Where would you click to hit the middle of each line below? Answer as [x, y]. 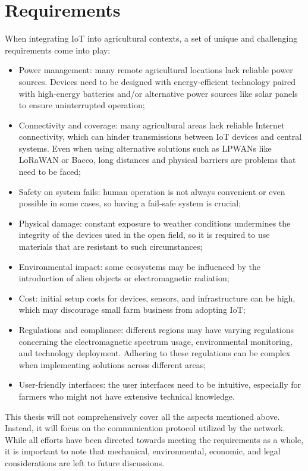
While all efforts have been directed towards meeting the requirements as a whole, [154, 439]
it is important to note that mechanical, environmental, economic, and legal [143, 451]
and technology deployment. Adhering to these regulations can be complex [155, 353]
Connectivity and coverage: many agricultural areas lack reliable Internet [152, 125]
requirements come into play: [58, 50]
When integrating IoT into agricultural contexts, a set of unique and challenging [151, 38]
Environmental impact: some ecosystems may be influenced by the [139, 266]
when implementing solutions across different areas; [112, 364]
